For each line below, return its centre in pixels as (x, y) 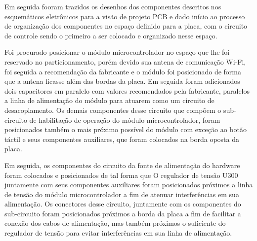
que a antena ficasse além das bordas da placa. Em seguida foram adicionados (122, 81)
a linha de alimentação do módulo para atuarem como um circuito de (109, 100)
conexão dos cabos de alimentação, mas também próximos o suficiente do (115, 223)
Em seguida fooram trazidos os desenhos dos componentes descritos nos (113, 6)
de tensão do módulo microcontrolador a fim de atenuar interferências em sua (122, 194)
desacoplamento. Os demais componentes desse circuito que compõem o (113, 110)
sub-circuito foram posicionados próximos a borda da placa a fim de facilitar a (123, 213)
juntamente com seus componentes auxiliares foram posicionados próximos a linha (129, 185)
